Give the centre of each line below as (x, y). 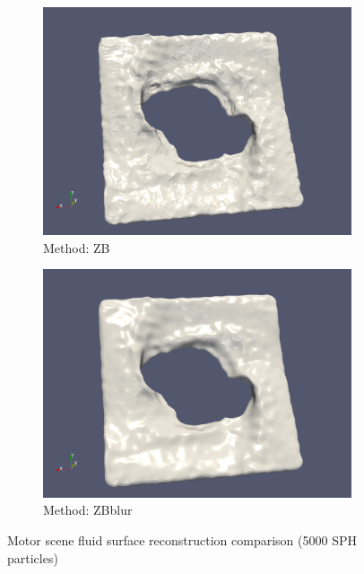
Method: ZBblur (88, 510)
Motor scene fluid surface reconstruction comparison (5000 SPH (182, 539)
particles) (33, 557)
